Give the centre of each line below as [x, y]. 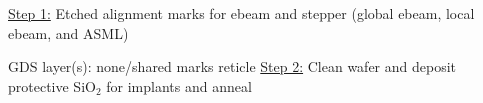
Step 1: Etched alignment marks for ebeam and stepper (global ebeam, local [241, 13]
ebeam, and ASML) [68, 32]
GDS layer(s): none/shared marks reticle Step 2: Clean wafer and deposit [232, 66]
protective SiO [52, 85]
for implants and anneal [179, 85]
